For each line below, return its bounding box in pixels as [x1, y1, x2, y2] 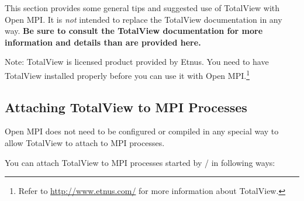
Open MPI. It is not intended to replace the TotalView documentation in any [5, 13, 282, 25]
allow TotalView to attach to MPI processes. [5, 137, 165, 149]
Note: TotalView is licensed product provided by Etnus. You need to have [5, 56, 269, 68]
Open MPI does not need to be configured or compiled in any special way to [5, 125, 279, 137]
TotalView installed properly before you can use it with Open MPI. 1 [5, 67, 250, 81]
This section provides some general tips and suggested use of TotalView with [5, 2, 280, 13]
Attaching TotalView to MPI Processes [5, 98, 247, 116]
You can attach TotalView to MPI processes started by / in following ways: [5, 156, 275, 168]
